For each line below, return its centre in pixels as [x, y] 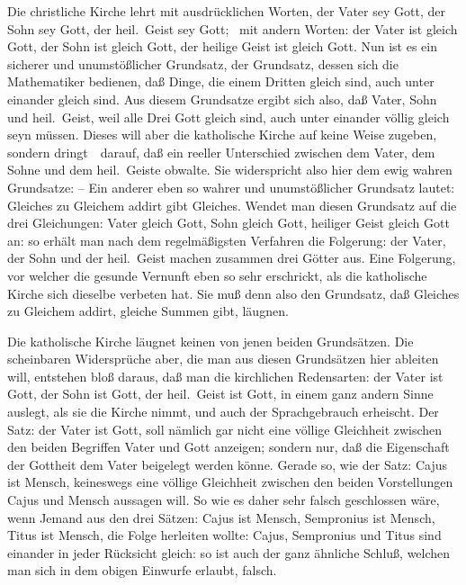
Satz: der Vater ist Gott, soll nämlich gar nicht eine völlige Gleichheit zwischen [225, 429]
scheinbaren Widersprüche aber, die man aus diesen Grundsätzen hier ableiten [223, 359]
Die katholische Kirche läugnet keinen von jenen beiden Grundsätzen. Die [211, 341]
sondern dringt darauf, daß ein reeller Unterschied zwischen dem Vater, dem [221, 152]
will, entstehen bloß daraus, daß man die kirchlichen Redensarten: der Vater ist [225, 376]
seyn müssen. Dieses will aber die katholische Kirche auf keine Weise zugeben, [222, 135]
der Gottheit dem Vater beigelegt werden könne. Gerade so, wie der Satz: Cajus [227, 464]
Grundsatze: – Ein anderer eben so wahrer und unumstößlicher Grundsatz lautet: [231, 187]
